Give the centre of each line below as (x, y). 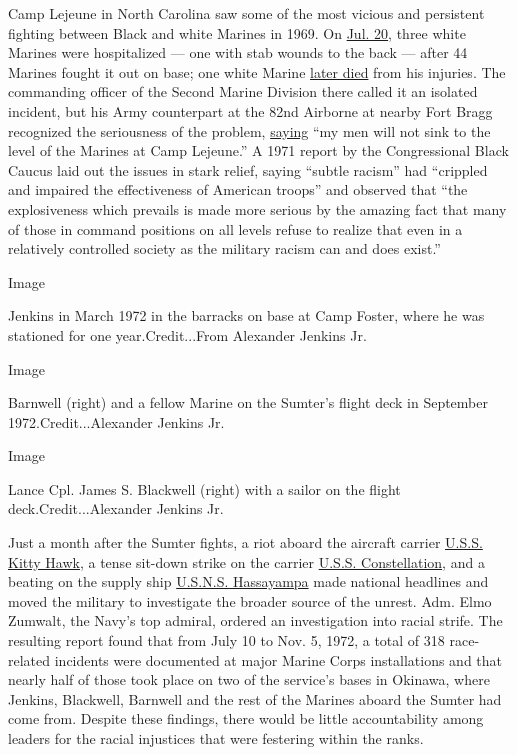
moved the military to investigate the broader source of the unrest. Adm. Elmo (250, 600)
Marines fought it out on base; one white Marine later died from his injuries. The (257, 71)
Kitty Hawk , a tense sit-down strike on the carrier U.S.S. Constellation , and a (246, 561)
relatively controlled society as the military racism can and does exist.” (224, 248)
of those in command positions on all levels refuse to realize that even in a (235, 228)
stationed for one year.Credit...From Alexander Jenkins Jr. (187, 334)
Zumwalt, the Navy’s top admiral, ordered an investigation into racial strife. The (255, 620)
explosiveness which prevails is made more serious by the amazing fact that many (257, 208)
